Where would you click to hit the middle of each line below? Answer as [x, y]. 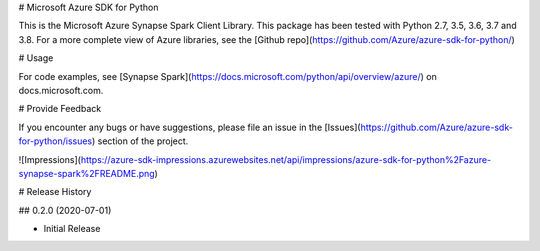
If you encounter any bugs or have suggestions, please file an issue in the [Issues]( [189, 127]
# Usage [36, 58]
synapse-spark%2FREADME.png [86, 173]
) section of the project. [140, 141]
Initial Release [72, 229]
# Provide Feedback [60, 109]
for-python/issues [55, 141]
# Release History [55, 192]
